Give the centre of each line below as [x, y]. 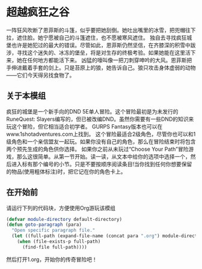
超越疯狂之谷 [38, 12]
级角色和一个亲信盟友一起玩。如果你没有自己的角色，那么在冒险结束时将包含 [101, 141]
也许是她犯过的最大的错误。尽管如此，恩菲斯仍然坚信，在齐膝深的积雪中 [101, 45]
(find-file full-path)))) [54, 247]
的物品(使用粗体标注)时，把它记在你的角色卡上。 [66, 171]
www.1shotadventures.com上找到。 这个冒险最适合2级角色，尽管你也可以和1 [101, 134]
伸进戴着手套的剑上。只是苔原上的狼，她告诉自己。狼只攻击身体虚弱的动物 [103, 67]
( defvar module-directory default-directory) [64, 219]
